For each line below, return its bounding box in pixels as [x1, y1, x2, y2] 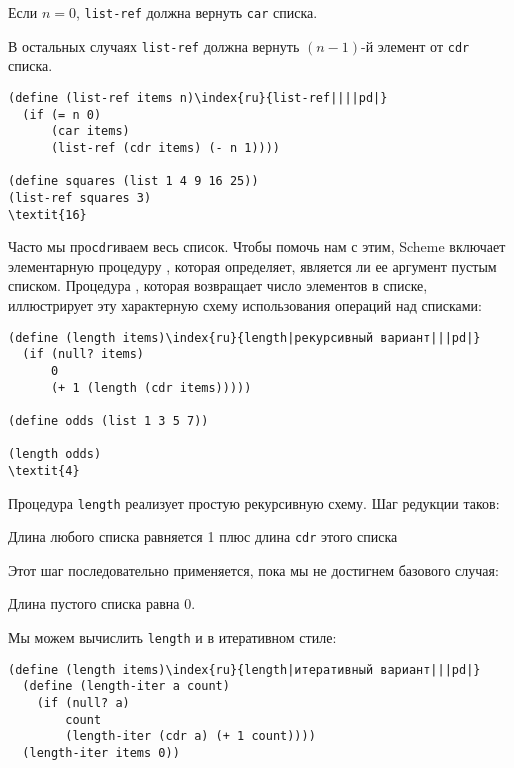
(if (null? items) [22, 347, 145, 362]
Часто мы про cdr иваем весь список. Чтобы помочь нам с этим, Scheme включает [8, 236, 506, 257]
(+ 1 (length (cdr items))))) [50, 380, 252, 395]
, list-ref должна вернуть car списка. [75, 2, 318, 22]
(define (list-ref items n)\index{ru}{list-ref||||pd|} [8, 90, 388, 105]
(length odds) [8, 447, 102, 462]
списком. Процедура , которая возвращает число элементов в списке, [8, 275, 428, 296]
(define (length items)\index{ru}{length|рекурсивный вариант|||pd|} [8, 330, 481, 345]
